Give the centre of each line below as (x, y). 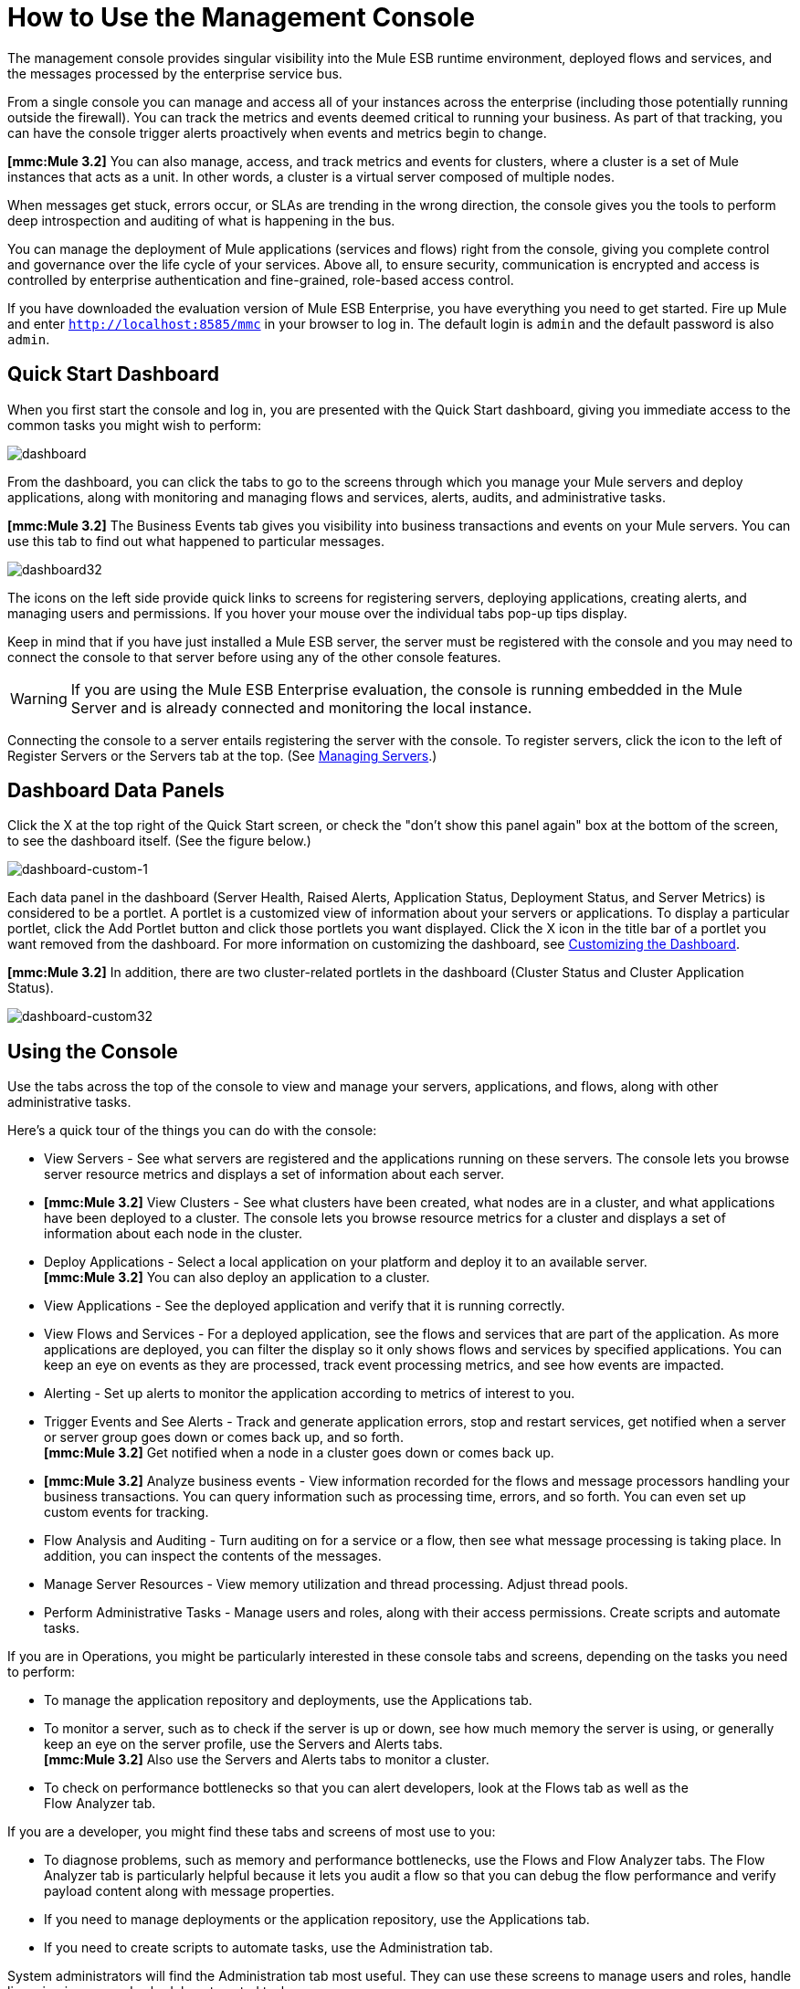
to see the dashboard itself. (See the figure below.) (159, 841)
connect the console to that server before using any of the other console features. (254, 657)
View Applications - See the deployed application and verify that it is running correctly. (305, 1306)
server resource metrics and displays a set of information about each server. (274, 1174)
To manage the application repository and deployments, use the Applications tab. (288, 1700)
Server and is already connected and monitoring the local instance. (301, 707)
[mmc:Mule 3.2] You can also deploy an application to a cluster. (237, 1278)
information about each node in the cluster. (174, 1234)
